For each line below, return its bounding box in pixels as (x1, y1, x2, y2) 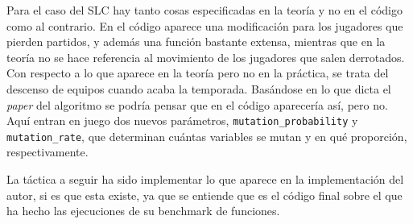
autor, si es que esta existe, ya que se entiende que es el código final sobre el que (6, 186, 403, 203)
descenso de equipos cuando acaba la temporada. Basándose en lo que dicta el (6, 80, 391, 97)
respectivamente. (6, 143, 89, 160)
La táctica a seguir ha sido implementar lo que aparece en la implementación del (6, 171, 404, 188)
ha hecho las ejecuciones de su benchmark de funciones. (6, 202, 280, 219)
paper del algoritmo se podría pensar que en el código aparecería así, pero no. (6, 96, 388, 113)
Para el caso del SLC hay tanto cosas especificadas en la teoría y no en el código (6, 2, 403, 18)
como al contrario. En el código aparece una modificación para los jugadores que (6, 17, 403, 34)
